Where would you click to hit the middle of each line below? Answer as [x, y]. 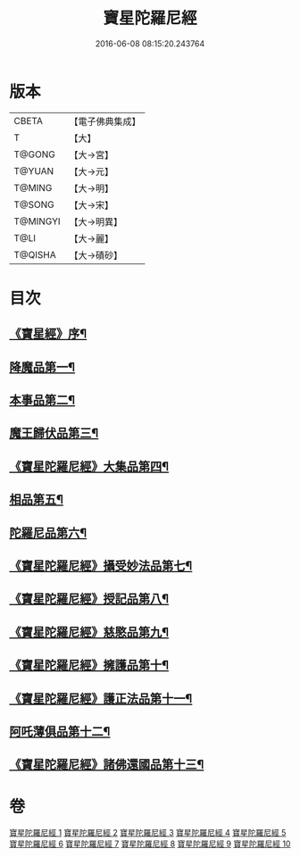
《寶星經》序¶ [48, 334]
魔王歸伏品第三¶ [54, 433]
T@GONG [34, 154]
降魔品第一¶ [42, 367]
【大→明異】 [96, 221]
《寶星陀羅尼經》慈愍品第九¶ [89, 632]
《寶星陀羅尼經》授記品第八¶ [89, 599]
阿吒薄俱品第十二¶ [60, 732]
